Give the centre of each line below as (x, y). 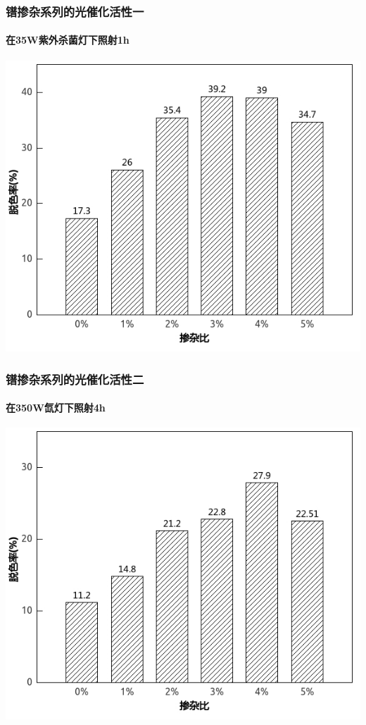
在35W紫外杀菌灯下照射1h (68, 40)
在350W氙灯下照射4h (56, 408)
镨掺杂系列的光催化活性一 (75, 11)
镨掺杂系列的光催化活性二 (75, 379)
